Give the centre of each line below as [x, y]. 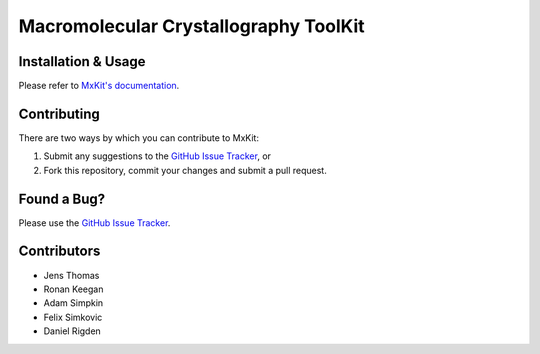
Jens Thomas [71, 275]
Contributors [59, 251]
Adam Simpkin [73, 303]
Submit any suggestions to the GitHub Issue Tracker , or [157, 156]
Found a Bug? [62, 198]
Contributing [59, 113]
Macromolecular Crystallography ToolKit [191, 26]
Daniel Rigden [72, 331]
